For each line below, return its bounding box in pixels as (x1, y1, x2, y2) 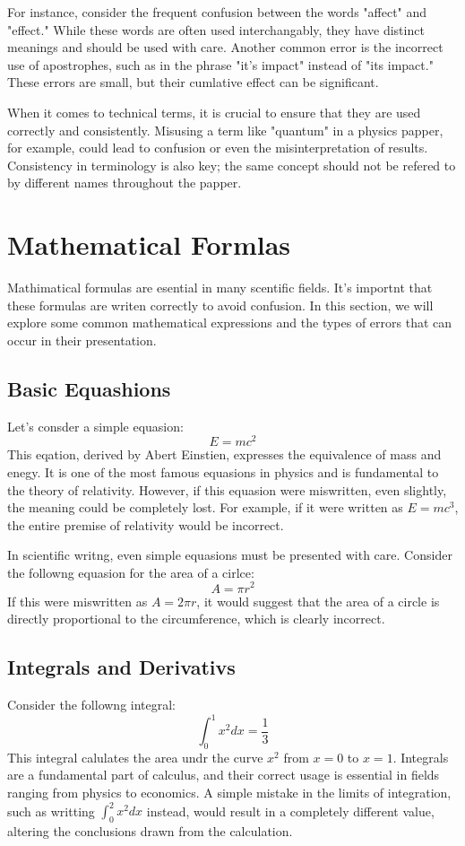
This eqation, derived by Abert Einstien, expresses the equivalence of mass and (7, 445, 442, 464)
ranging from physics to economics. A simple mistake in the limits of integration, (7, 783, 452, 802)
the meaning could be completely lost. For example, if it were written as (7, 498, 403, 517)
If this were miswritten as (7, 591, 148, 610)
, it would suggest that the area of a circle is (196, 591, 440, 610)
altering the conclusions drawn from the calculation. (7, 821, 293, 840)
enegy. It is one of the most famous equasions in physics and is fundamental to (7, 462, 439, 481)
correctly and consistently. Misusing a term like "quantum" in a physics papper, (7, 120, 443, 139)
